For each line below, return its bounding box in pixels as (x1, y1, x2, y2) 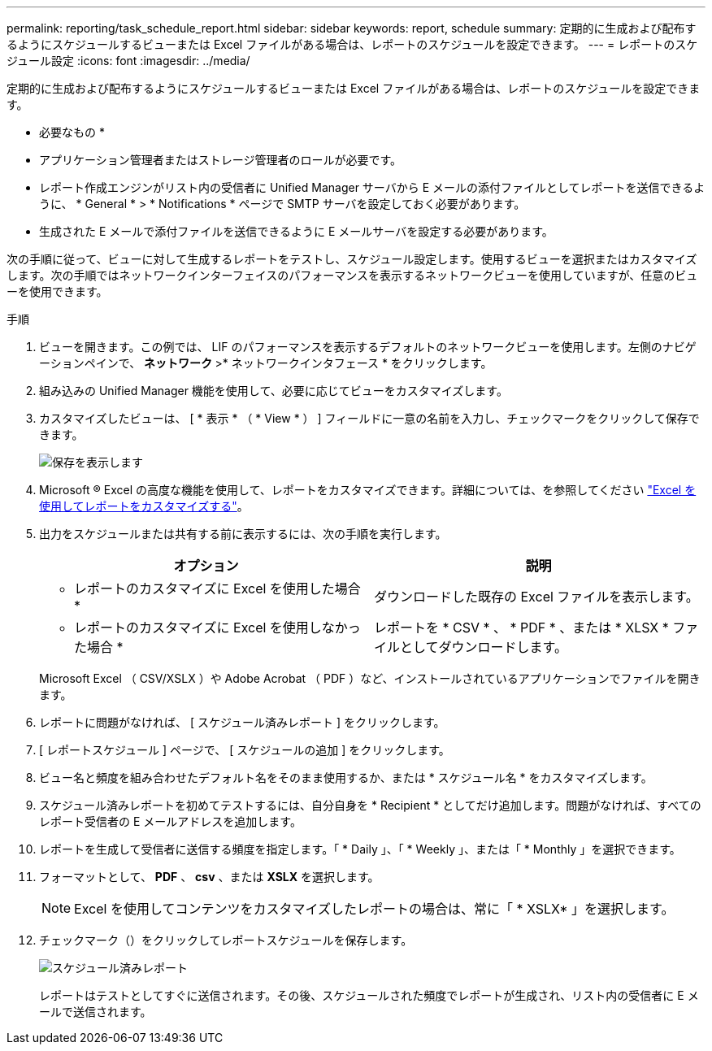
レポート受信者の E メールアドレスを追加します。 (39, 814, 302, 828)
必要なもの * (39, 125, 105, 139)
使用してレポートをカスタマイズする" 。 (39, 499, 249, 513)
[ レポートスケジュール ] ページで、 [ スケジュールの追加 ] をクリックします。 (39, 743, 450, 757)
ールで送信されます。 (39, 1005, 152, 1018)
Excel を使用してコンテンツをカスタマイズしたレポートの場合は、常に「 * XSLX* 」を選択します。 (74, 901, 675, 917)
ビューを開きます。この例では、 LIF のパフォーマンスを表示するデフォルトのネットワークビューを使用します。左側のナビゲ (39, 340, 697, 354)
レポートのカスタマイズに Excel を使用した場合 (74, 580, 361, 597)
